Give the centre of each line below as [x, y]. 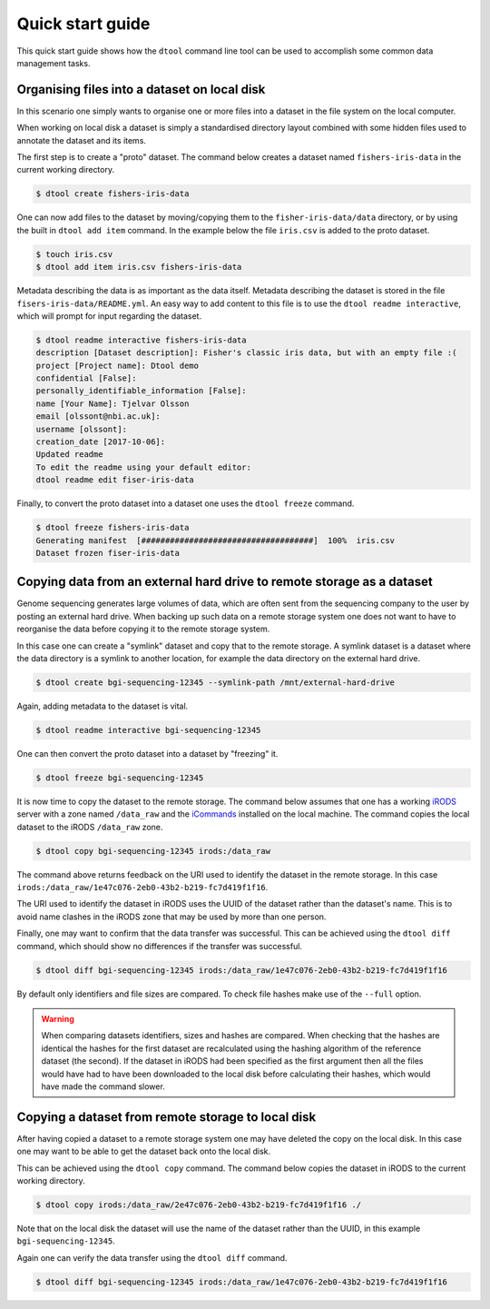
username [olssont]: [81, 429]
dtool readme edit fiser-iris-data [115, 480]
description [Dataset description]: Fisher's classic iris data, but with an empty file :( [246, 353]
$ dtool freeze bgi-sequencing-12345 [120, 778]
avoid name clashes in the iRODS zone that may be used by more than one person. [171, 917]
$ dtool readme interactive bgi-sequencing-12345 [148, 730]
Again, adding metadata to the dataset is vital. [103, 706]
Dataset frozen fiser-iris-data [108, 553]
